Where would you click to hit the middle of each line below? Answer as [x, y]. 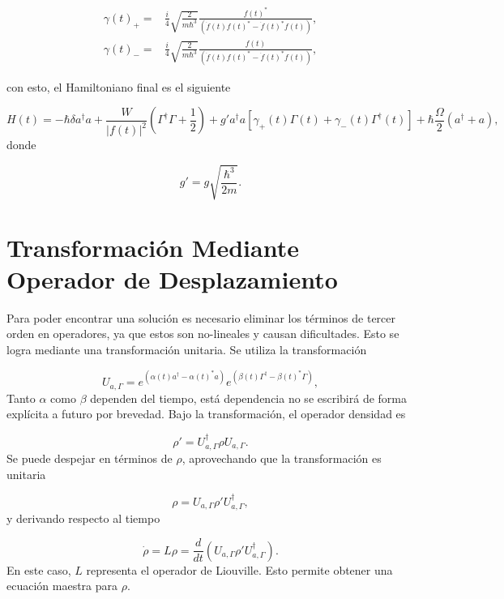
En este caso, [39, 569]
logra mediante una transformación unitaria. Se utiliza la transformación [187, 350]
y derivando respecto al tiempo [83, 518]
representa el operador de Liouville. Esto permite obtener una [239, 569]
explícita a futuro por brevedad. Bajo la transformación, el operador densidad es [206, 414]
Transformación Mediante [153, 247]
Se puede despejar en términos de [90, 458]
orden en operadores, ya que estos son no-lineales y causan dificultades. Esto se [203, 334]
